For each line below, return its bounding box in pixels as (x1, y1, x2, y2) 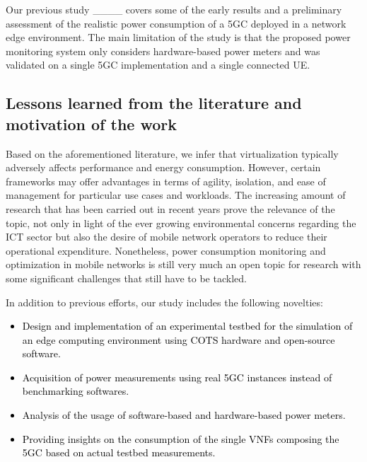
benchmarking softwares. (22, 383, 129, 398)
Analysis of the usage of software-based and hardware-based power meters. (22, 408, 346, 422)
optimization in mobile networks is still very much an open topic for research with (6, 257, 361, 272)
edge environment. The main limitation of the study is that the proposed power (6, 30, 351, 45)
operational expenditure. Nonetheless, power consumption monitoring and (6, 243, 326, 258)
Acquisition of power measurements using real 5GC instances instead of (22, 369, 332, 384)
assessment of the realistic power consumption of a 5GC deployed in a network (6, 16, 346, 30)
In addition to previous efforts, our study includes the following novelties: (6, 294, 323, 309)
